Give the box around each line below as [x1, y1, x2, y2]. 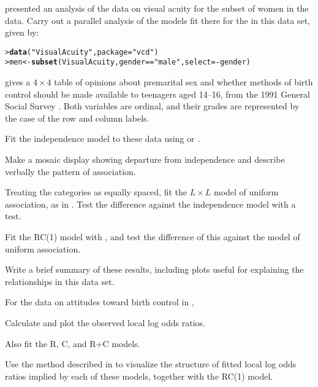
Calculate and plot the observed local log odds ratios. [5, 316, 205, 329]
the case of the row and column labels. [5, 111, 150, 124]
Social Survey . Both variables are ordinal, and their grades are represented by [5, 100, 300, 112]
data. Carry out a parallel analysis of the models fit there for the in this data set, [5, 14, 310, 26]
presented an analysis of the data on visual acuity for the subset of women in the [5, 2, 309, 14]
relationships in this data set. [5, 275, 115, 287]
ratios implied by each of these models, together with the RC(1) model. [5, 369, 273, 382]
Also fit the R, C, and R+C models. [5, 337, 140, 350]
